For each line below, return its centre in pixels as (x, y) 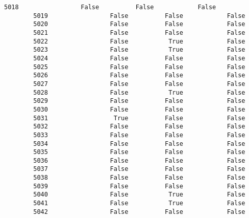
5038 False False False (139, 178)
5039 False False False (139, 186)
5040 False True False (139, 195)
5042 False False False (139, 212)
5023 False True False (139, 50)
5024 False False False (139, 58)
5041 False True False (139, 203)
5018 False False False (110, 7)
